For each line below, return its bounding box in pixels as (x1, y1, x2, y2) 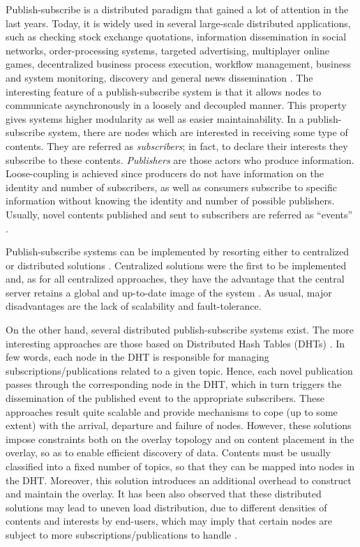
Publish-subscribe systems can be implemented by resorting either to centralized (6, 244, 350, 259)
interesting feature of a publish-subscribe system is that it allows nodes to (6, 84, 322, 98)
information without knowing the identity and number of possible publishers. (6, 193, 335, 208)
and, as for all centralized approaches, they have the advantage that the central (6, 271, 345, 286)
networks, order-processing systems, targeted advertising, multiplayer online (6, 43, 329, 57)
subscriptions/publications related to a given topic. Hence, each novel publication (6, 363, 353, 377)
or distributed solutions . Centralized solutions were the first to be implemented (6, 257, 347, 272)
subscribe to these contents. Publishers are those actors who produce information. (6, 152, 354, 167)
